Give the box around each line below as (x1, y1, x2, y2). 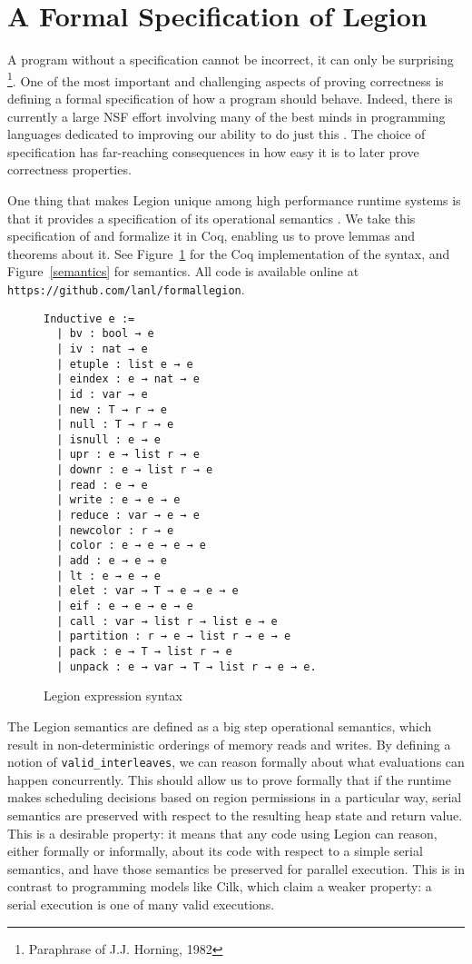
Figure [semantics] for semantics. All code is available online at (7, 262, 359, 281)
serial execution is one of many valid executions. (7, 894, 275, 913)
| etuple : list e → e (56, 357, 193, 371)
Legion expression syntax (44, 686, 182, 705)
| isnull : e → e (56, 432, 161, 446)
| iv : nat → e (56, 342, 148, 355)
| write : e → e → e (56, 493, 181, 507)
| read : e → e (56, 478, 148, 492)
